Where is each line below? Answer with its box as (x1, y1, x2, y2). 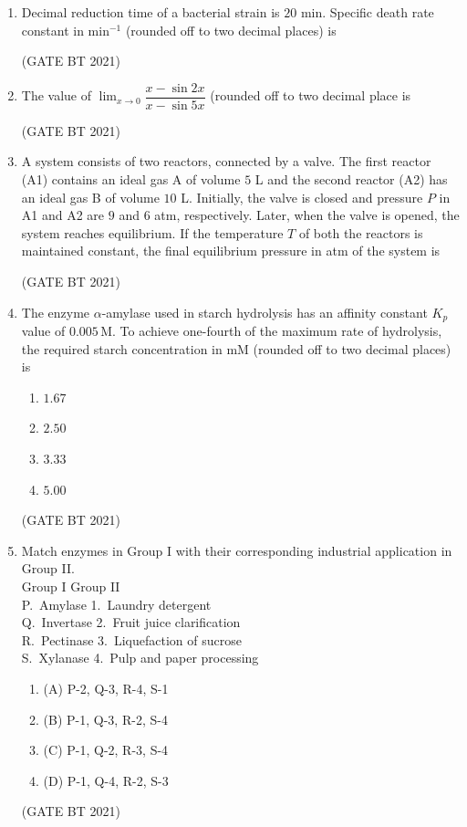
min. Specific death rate (300, 3, 434, 21)
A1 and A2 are (21, 205, 105, 225)
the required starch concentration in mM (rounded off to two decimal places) (21, 339, 451, 358)
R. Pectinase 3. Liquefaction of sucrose (21, 630, 242, 649)
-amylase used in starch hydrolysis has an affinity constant (101, 302, 428, 321)
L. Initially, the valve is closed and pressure (181, 187, 423, 206)
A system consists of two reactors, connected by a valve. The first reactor (21, 152, 431, 171)
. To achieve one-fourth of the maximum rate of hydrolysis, (111, 321, 442, 340)
